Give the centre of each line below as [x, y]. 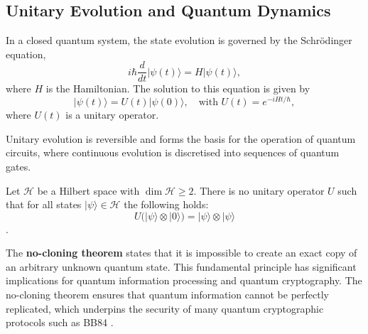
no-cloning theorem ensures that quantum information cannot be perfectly [167, 295]
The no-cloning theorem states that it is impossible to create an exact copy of [182, 253]
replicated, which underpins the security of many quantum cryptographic [165, 308]
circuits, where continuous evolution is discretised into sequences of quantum [173, 152]
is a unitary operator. [112, 115]
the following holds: [166, 204]
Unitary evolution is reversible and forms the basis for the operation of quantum [181, 138]
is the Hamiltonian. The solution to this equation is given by [178, 88]
